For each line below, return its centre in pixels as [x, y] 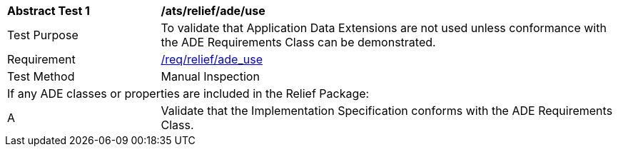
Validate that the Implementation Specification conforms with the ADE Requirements [387, 111]
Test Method [41, 76]
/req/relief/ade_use [212, 59]
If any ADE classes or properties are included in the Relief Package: [188, 93]
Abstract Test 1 [49, 11]
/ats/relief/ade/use [213, 11]
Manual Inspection [210, 76]
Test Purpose [43, 35]
